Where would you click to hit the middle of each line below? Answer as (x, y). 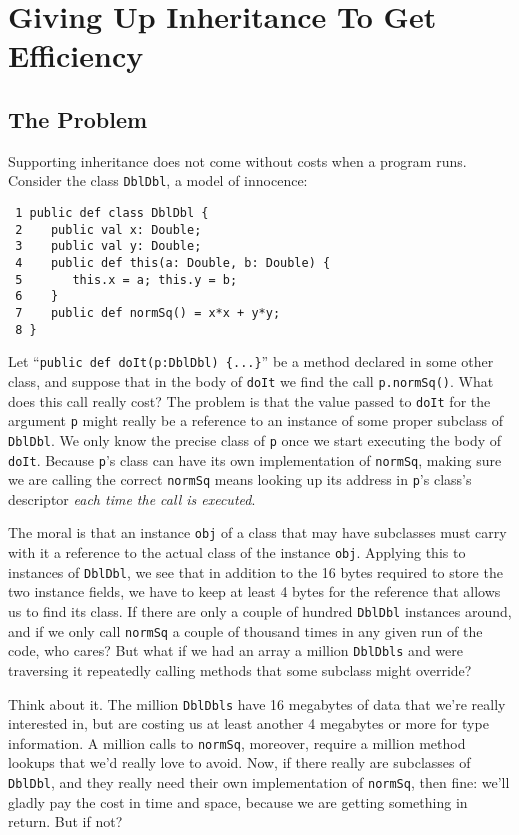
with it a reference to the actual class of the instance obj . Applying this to (237, 552)
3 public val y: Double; (108, 246)
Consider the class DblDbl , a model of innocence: (158, 180)
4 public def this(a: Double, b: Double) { (173, 262)
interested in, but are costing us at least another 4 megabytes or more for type (248, 723)
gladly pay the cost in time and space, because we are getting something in (238, 801)
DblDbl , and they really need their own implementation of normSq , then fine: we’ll (259, 782)
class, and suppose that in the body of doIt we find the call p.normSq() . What (251, 380)
